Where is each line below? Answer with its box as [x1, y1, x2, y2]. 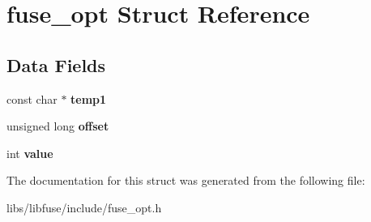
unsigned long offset [6, 117, 109, 134]
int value [6, 144, 53, 161]
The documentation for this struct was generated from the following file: [6, 172, 365, 189]
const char [6, 90, 58, 107]
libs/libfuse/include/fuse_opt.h [6, 199, 162, 216]
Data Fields [6, 52, 106, 77]
